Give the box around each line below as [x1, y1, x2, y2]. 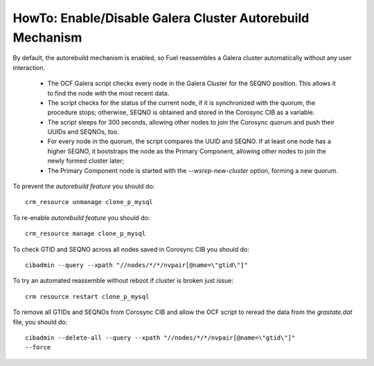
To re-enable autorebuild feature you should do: [12, 213, 150, 221]
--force [25, 343, 51, 351]
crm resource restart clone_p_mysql [25, 293, 150, 300]
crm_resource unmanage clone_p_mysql [25, 198, 154, 206]
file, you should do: [12, 318, 68, 326]
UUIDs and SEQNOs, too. [47, 128, 119, 136]
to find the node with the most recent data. [47, 89, 170, 97]
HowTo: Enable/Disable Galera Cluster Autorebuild [12, 10, 310, 26]
